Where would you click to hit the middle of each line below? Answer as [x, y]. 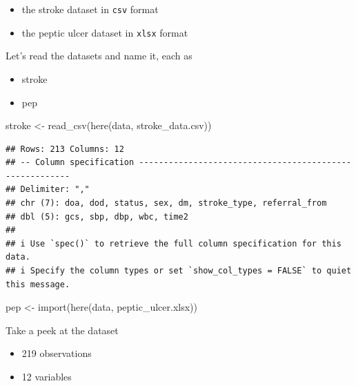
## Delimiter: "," [48, 190]
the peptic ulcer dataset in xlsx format [105, 32]
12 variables [47, 376]
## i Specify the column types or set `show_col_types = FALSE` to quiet [179, 271]
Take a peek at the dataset [62, 330]
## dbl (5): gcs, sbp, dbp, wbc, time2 [97, 216]
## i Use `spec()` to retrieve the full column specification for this [174, 243]
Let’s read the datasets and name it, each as [99, 56]
